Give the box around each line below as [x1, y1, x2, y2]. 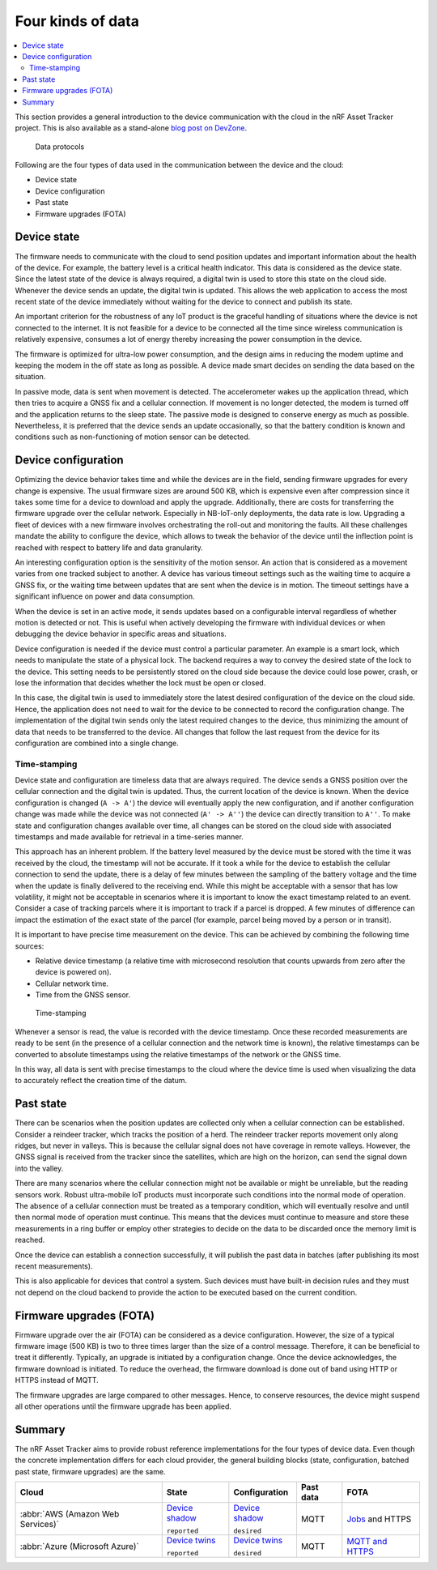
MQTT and [346, 1535, 388, 1547]
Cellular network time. [35, 979, 109, 988]
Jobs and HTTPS [346, 1513, 412, 1525]
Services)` [19, 1518, 60, 1529]
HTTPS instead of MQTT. [15, 1376, 99, 1385]
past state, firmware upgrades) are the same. [15, 1466, 166, 1476]
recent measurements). [15, 1261, 93, 1271]
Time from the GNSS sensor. [35, 990, 131, 1000]
